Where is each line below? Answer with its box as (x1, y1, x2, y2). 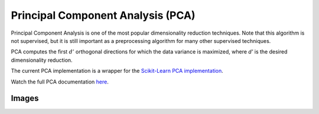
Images (11, 93, 39, 103)
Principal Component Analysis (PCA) (11, 9, 196, 22)
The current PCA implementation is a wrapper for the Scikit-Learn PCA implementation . (11, 68, 224, 75)
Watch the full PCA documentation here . (11, 78, 109, 85)
